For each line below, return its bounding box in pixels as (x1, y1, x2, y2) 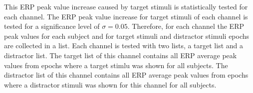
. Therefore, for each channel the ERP (127, 21, 244, 31)
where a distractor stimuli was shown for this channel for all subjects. (4, 79, 217, 90)
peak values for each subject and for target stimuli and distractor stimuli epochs (4, 30, 250, 41)
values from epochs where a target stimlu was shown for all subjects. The (4, 60, 228, 70)
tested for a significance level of (4, 21, 100, 31)
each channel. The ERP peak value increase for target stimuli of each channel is (4, 11, 248, 21)
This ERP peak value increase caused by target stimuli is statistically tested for (4, 1, 248, 11)
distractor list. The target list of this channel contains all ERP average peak (4, 50, 237, 60)
